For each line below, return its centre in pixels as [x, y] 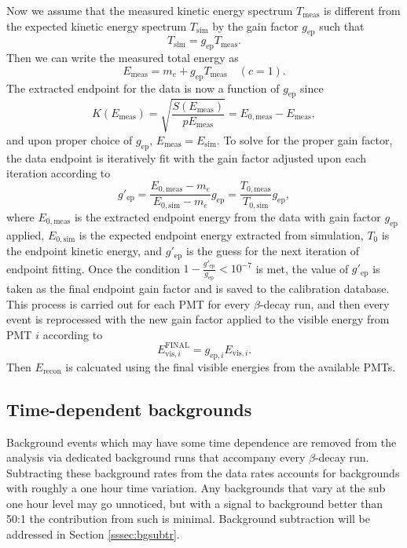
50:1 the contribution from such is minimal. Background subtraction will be [189, 519]
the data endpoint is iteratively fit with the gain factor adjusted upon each [186, 157]
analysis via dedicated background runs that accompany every [156, 457]
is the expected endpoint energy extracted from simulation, [221, 234]
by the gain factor [255, 26]
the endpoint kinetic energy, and [84, 251]
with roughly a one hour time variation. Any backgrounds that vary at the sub [196, 488]
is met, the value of [302, 268]
